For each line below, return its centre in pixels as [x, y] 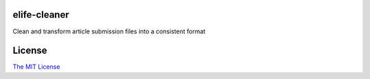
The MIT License [37, 67]
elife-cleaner [41, 15]
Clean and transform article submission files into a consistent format [109, 31]
